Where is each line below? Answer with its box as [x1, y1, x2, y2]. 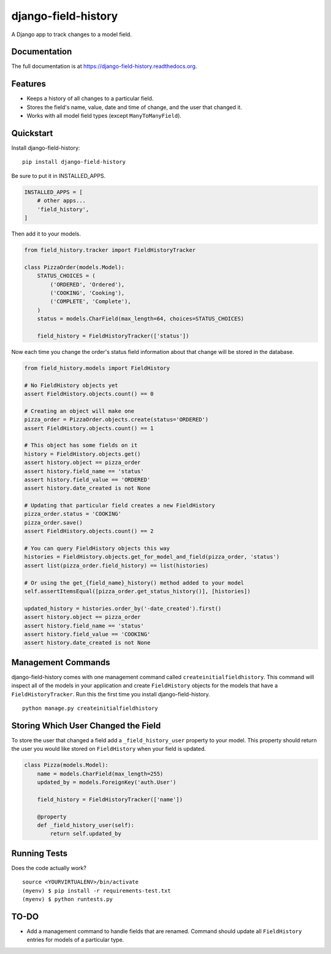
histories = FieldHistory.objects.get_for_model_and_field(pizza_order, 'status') [24, 553, 280, 561]
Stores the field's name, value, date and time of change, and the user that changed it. [26, 103, 242, 110]
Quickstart [11, 128, 53, 138]
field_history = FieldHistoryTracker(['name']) [37, 796, 183, 803]
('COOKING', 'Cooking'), [50, 289, 125, 296]
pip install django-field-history [22, 158, 126, 166]
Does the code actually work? [11, 864, 87, 871]
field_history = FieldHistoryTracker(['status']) [37, 332, 189, 339]
